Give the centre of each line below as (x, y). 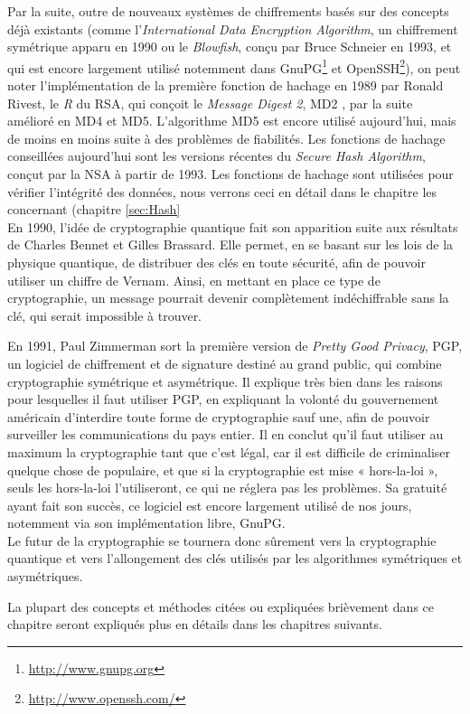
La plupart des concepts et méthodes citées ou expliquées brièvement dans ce (221, 606)
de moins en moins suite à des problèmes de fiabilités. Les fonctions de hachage (226, 138)
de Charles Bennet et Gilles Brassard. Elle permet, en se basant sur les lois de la (230, 244)
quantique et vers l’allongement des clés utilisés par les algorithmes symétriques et (235, 558)
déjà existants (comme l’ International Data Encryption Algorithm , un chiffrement (233, 28)
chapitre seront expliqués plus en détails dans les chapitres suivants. (195, 624)
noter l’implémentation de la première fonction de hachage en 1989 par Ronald (226, 85)
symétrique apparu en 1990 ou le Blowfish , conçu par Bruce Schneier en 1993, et (230, 47)
